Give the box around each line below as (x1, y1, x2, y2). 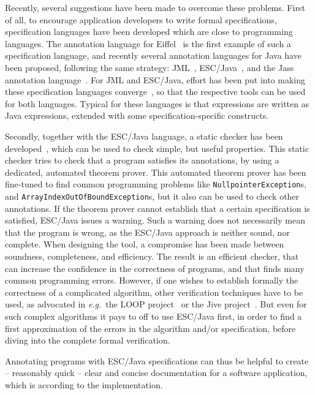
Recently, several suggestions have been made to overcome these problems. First (5, 1, 305, 13)
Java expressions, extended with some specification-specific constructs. (5, 109, 269, 122)
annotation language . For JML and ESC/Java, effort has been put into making (5, 73, 306, 86)
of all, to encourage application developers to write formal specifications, (5, 13, 277, 26)
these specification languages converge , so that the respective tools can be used (5, 85, 306, 98)
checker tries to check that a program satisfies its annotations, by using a (5, 154, 279, 167)
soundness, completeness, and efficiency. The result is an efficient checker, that (5, 250, 299, 262)
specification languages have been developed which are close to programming (5, 25, 293, 38)
